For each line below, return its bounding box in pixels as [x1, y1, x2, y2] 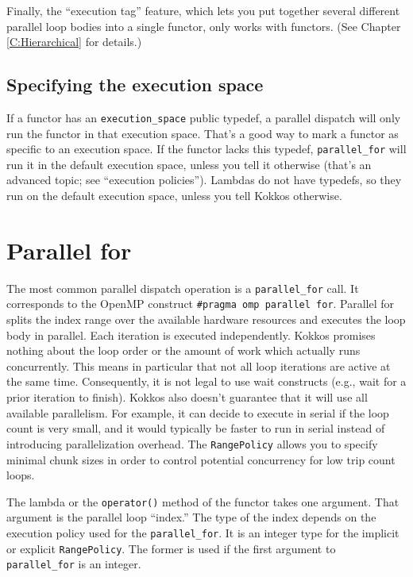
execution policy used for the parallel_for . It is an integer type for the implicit [6, 524, 399, 540]
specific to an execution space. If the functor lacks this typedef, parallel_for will [6, 140, 407, 157]
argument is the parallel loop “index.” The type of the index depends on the [6, 509, 376, 525]
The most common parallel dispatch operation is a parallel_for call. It [6, 279, 359, 296]
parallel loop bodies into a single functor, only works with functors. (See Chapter [6, 17, 401, 34]
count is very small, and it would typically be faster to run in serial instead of [6, 420, 385, 437]
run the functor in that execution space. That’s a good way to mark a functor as [6, 125, 399, 141]
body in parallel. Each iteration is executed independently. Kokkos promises [6, 326, 376, 343]
